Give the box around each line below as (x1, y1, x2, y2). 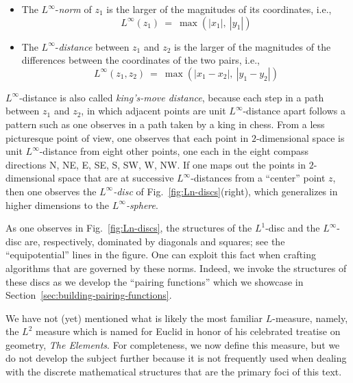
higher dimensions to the (5, 197, 110, 212)
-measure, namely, (272, 310, 348, 325)
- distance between (55, 39, 130, 53)
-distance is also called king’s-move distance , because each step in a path (19, 90, 324, 104)
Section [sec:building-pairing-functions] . (5, 288, 172, 302)
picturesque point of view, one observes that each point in (5, 130, 249, 145)
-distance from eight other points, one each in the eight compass (39, 144, 309, 158)
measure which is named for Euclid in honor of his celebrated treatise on (36, 324, 341, 338)
